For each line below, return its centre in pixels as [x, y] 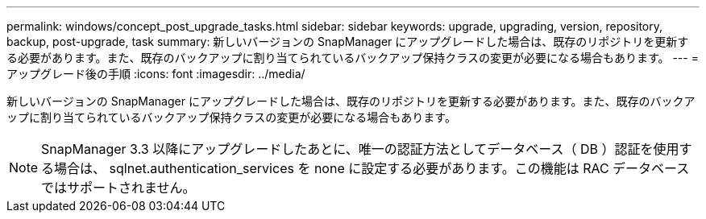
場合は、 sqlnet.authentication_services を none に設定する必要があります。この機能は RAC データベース [372, 168]
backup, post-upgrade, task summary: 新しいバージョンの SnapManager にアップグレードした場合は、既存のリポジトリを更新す [348, 41]
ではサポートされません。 [118, 188]
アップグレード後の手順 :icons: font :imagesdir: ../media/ [156, 74]
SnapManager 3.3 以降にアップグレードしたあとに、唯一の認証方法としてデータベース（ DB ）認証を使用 [360, 149]
